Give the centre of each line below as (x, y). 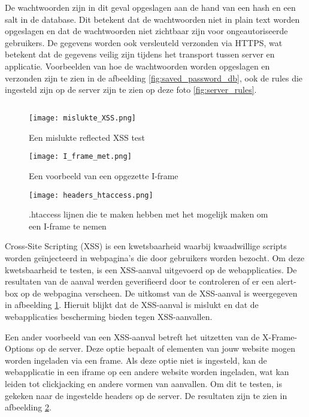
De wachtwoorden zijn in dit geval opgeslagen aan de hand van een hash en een (150, 7)
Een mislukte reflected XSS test (87, 137)
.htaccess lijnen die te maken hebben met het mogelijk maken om (149, 214)
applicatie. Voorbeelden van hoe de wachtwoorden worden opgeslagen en (137, 66)
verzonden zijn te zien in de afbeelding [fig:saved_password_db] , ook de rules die (154, 78)
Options (19, 348)
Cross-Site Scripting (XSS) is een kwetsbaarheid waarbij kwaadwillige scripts (146, 246)
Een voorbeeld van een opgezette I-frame (104, 176)
